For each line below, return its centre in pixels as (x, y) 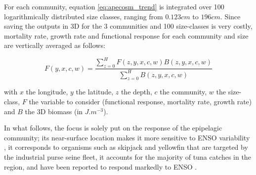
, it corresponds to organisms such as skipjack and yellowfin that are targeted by (126, 147)
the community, (183, 92)
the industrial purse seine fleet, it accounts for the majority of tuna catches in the (128, 157)
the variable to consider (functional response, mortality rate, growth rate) (140, 102)
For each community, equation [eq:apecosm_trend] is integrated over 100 (114, 6)
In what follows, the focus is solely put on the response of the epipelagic (113, 128)
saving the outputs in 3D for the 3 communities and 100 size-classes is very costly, (128, 26)
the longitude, (47, 92)
